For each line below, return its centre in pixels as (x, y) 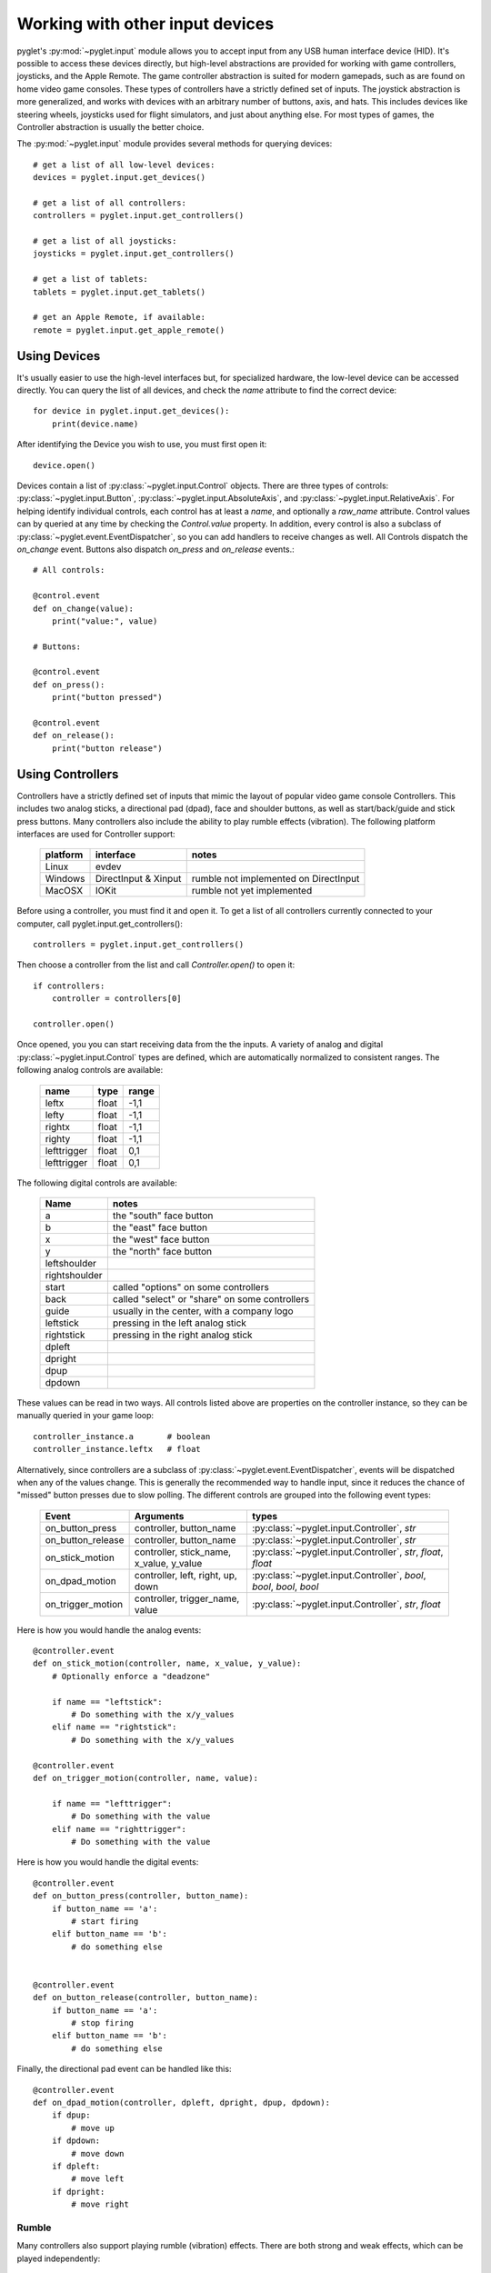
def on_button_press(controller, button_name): (141, 1896)
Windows (65, 879)
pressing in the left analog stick (180, 1323)
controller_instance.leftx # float (117, 1449)
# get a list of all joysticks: (105, 241)
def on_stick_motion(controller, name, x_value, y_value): (167, 1663)
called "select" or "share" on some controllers (211, 1298)
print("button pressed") (107, 697)
